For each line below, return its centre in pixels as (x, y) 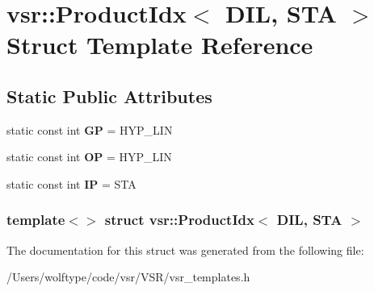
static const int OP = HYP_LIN (89, 157)
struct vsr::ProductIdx (179, 220)
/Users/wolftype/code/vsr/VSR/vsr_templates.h (128, 277)
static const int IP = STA (71, 183)
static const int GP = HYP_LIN (90, 129)
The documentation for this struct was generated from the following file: (185, 249)
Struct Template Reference (160, 45)
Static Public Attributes (109, 96)
